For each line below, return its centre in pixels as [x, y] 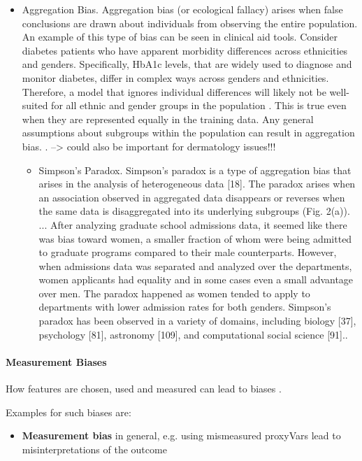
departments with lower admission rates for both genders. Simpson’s [185, 307]
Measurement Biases [56, 361]
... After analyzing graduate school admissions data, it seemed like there [193, 224]
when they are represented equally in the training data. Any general [168, 119]
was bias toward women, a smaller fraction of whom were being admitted [195, 238]
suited [35, 105]
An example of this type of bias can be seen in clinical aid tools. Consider [180, 37]
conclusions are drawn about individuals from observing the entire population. [190, 23]
